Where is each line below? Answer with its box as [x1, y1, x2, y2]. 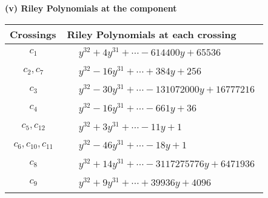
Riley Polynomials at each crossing [67, 27, 236, 41]
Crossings [10, 27, 56, 41]
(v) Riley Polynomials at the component [5, 2, 177, 14]
